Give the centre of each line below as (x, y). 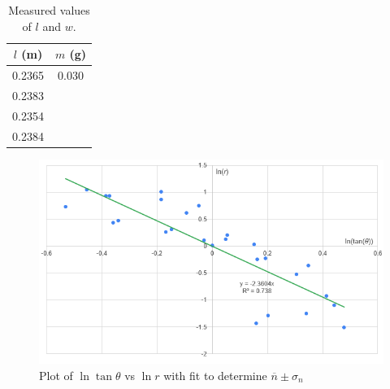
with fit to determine (215, 375)
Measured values (49, 10)
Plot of (56, 375)
